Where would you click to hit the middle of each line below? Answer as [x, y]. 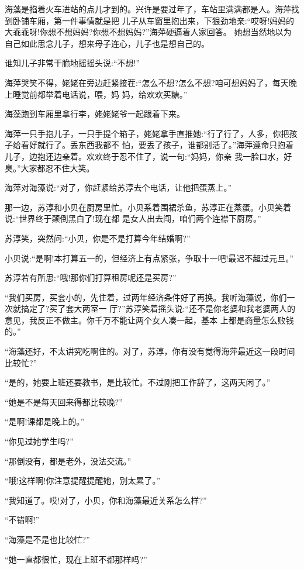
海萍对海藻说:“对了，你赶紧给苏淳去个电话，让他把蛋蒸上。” [118, 187]
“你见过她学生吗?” [39, 441]
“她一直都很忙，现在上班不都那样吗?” [76, 559]
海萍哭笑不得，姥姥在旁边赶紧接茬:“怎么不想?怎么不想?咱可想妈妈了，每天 [147, 82]
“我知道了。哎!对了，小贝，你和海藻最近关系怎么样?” [106, 500]
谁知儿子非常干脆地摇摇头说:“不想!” [72, 63]
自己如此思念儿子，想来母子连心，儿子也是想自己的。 [107, 43]
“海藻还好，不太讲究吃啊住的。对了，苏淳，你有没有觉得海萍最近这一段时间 [150, 351]
